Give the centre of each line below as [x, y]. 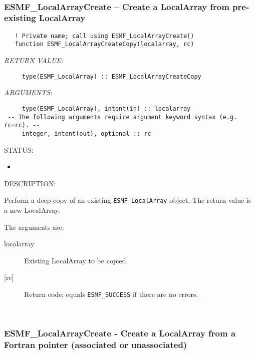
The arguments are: [34, 227]
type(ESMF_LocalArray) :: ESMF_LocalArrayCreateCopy [111, 76]
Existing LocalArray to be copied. [76, 260]
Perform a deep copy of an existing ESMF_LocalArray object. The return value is [128, 200]
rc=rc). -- [22, 125]
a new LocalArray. [32, 210]
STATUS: [19, 149]
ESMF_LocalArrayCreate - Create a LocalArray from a [120, 333]
